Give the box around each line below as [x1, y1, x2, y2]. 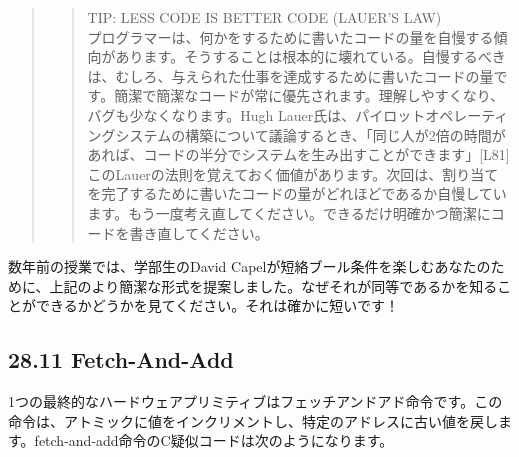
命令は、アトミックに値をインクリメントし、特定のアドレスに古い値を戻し [8, 410, 498, 431]
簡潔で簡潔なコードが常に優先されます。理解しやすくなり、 [114, 85, 505, 106]
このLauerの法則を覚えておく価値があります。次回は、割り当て [87, 163, 499, 184]
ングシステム [87, 124, 172, 145]
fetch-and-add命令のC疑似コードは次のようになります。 [34, 430, 394, 451]
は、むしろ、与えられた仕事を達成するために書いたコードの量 [87, 65, 494, 86]
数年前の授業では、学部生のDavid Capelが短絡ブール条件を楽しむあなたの [8, 256, 491, 277]
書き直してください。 [129, 222, 269, 243]
